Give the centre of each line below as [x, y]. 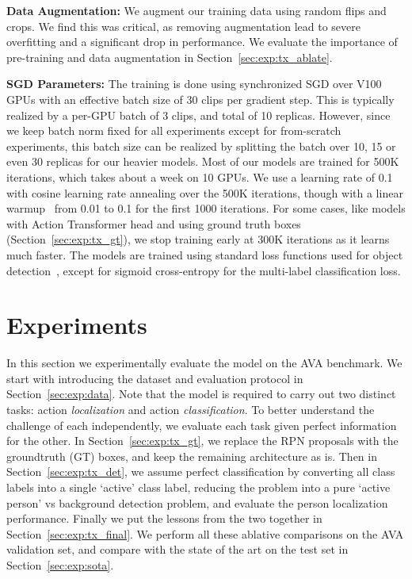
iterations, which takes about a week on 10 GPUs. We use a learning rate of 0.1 [200, 176]
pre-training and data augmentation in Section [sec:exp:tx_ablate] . [170, 57]
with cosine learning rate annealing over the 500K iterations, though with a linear [205, 192]
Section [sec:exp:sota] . [60, 564]
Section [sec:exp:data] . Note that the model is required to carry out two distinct [201, 394]
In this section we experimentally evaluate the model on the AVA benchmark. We [204, 363]
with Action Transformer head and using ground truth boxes [154, 223]
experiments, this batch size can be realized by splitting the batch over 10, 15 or [201, 146]
